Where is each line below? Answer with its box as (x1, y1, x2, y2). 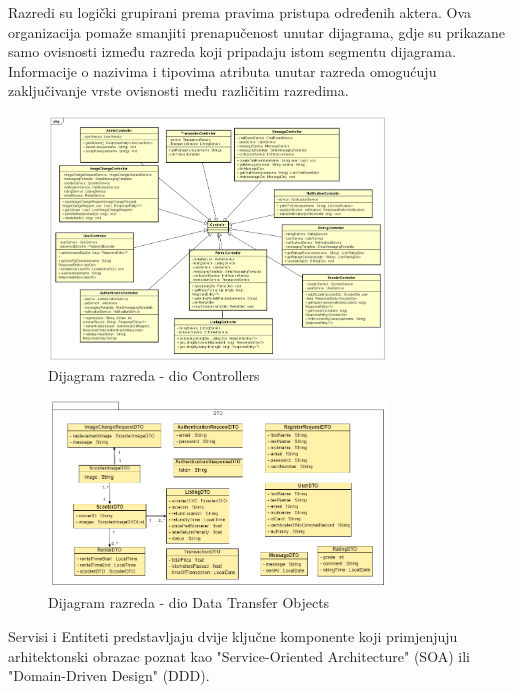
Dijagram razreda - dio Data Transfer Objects (48, 592, 330, 613)
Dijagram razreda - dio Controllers (48, 365, 260, 386)
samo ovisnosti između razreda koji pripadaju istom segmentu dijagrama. (8, 41, 456, 62)
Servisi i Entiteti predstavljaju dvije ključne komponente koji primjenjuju (8, 625, 458, 646)
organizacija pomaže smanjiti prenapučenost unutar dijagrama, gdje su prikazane (8, 21, 506, 42)
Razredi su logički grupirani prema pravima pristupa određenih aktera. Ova (8, 2, 472, 22)
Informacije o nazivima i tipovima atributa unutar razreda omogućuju (8, 60, 437, 81)
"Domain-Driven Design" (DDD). (8, 665, 210, 686)
